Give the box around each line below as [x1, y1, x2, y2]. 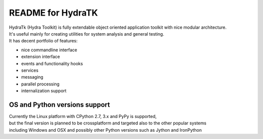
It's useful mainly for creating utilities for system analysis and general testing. [9, 31, 164, 37]
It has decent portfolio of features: [9, 38, 78, 44]
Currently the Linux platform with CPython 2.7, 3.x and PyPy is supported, [9, 113, 157, 119]
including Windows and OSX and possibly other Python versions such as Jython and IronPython [9, 127, 202, 133]
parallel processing [21, 81, 60, 87]
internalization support [21, 88, 67, 94]
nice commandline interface [21, 47, 77, 53]
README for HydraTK [9, 7, 98, 18]
